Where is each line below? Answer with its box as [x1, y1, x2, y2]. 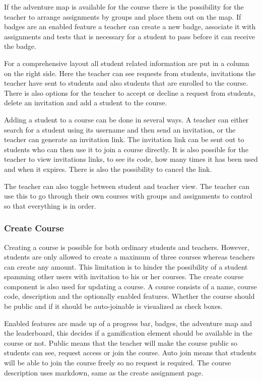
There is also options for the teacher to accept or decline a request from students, [4, 87, 255, 98]
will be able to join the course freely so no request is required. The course [4, 357, 231, 368]
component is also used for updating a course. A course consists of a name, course [4, 281, 257, 291]
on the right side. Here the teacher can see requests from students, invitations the [4, 68, 256, 78]
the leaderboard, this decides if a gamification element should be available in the [4, 328, 252, 338]
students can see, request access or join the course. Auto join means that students [4, 347, 256, 358]
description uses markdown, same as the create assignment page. [4, 367, 204, 377]
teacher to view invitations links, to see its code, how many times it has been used [4, 154, 258, 164]
